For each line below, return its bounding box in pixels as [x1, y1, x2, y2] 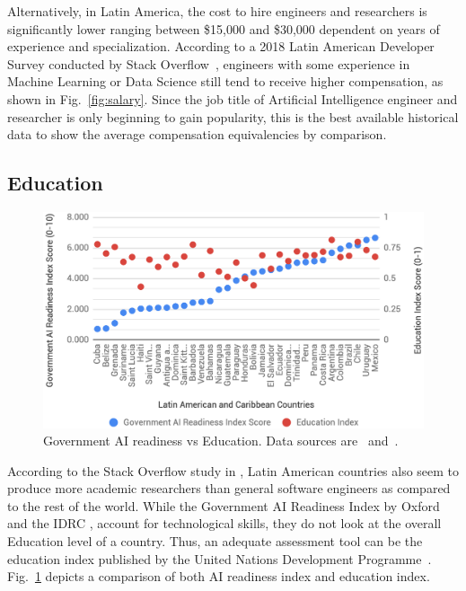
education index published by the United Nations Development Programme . [7, 549, 432, 568]
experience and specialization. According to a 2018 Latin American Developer [7, 37, 435, 56]
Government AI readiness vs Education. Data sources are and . [43, 431, 399, 450]
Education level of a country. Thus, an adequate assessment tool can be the [7, 532, 423, 551]
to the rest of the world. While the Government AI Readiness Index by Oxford [7, 496, 440, 515]
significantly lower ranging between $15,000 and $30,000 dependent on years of [7, 19, 440, 38]
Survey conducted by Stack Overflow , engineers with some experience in [7, 54, 410, 73]
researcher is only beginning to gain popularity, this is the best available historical [7, 107, 459, 126]
